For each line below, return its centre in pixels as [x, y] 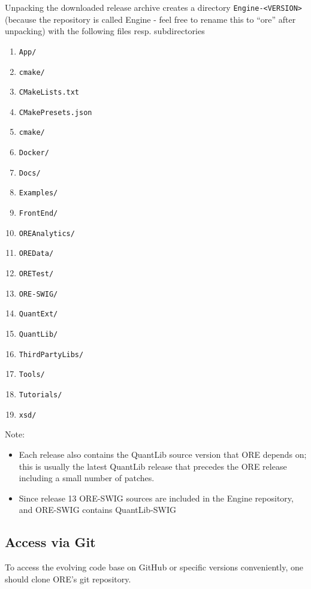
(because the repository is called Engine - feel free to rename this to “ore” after [150, 19]
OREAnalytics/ [47, 233]
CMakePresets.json [55, 112]
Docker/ [34, 153]
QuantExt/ [38, 314]
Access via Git [50, 542]
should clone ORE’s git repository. [68, 579]
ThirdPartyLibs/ [51, 354]
